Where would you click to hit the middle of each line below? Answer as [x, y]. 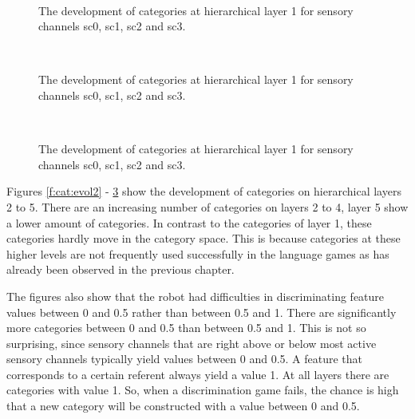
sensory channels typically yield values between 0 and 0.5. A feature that [185, 359]
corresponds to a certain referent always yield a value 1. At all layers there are [198, 374]
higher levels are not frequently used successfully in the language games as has [198, 253]
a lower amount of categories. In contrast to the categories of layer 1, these [189, 222]
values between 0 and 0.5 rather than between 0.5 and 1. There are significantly [202, 312]
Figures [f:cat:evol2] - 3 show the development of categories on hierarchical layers [204, 191]
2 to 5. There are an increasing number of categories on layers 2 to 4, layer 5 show [207, 206]
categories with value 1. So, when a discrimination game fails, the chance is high [203, 390]
